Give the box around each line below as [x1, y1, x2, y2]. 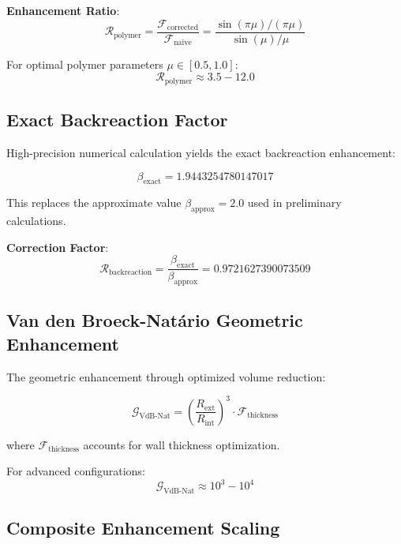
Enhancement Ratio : [6, 2, 120, 18]
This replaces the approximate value [6, 194, 182, 211]
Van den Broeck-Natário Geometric [6, 308, 303, 332]
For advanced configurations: [6, 463, 145, 479]
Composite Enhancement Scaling [6, 516, 280, 540]
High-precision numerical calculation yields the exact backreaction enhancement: [6, 144, 395, 160]
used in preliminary [247, 194, 342, 211]
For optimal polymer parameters [6, 55, 163, 72]
